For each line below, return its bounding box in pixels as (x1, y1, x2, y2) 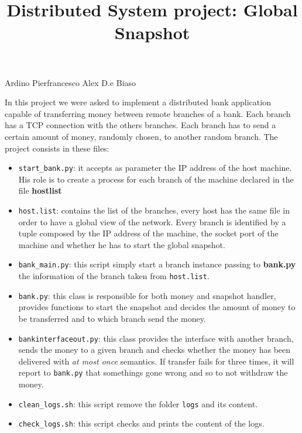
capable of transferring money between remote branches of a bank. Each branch (5, 107, 291, 119)
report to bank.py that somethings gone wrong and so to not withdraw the (18, 366, 288, 379)
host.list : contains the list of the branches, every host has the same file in (18, 204, 290, 216)
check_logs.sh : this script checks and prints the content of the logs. (18, 417, 265, 429)
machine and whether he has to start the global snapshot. (18, 238, 225, 250)
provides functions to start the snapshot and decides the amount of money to (18, 301, 296, 313)
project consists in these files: (5, 142, 109, 154)
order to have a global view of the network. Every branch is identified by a (18, 215, 286, 228)
